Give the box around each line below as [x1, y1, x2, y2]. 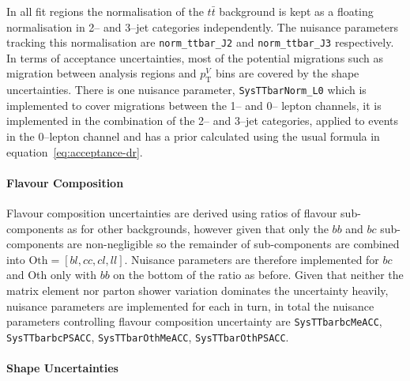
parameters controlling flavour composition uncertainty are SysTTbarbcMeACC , [6, 313, 382, 330]
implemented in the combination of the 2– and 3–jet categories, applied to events [6, 112, 399, 129]
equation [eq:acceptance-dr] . [6, 143, 143, 160]
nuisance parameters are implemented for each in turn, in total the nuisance [6, 297, 374, 314]
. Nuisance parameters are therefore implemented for [124, 251, 379, 267]
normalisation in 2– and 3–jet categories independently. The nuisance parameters [6, 18, 398, 35]
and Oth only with [6, 266, 96, 283]
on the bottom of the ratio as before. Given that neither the [113, 266, 404, 283]
